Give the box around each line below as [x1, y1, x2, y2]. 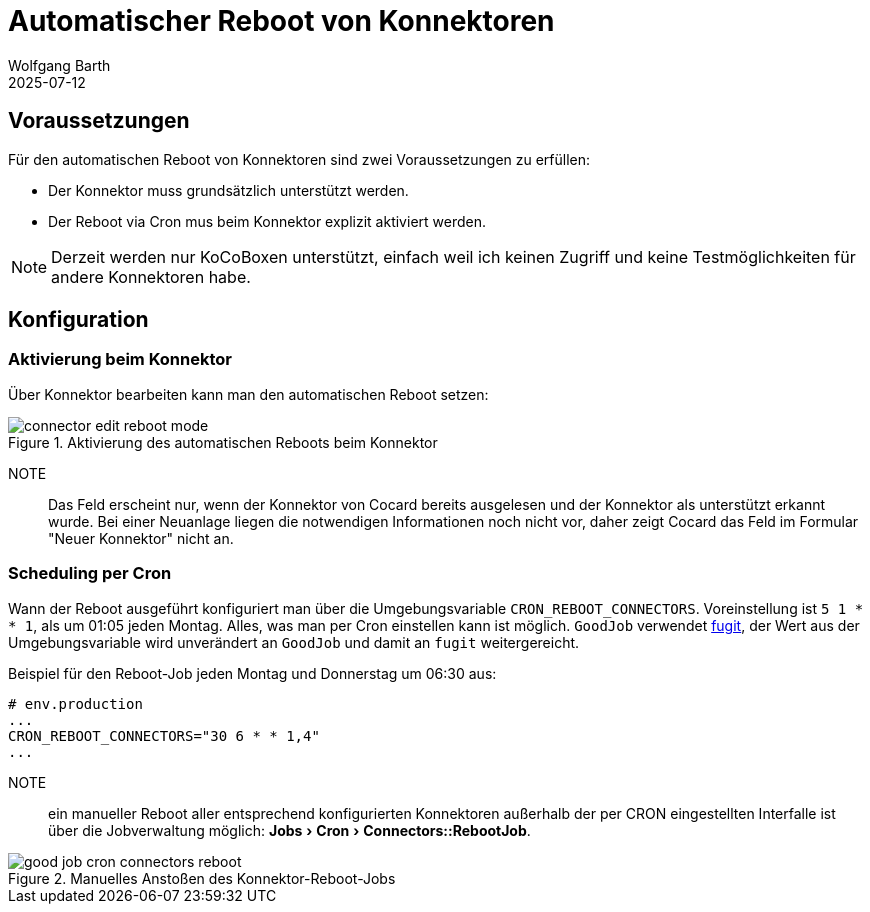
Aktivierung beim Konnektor [8, 349, 232, 370]
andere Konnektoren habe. [51, 266, 251, 287]
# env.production [8, 695, 143, 712]
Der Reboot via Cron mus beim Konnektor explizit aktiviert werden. [48, 212, 486, 230]
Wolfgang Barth [8, 56, 111, 74]
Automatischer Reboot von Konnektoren [8, 4, 555, 38]
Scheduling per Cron [8, 563, 172, 584]
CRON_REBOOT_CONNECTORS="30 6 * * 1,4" [8, 727, 320, 744]
